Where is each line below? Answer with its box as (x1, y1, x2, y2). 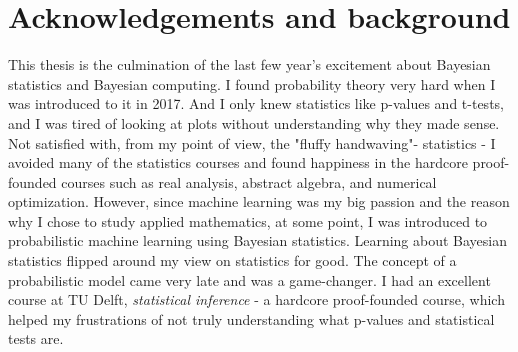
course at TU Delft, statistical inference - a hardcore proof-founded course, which (8, 289, 505, 310)
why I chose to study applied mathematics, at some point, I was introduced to (8, 210, 488, 231)
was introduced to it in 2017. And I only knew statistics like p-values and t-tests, (8, 93, 504, 114)
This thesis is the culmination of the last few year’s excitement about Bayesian (8, 54, 491, 75)
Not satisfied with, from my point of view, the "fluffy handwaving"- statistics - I (8, 132, 496, 153)
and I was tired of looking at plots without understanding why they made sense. (8, 112, 500, 133)
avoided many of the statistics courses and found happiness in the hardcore (8, 152, 468, 173)
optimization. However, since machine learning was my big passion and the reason (8, 191, 510, 212)
